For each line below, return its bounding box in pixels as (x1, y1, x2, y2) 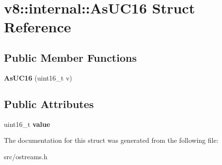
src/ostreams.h (4, 151, 48, 161)
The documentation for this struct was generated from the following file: (4, 135, 219, 145)
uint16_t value (4, 119, 50, 129)
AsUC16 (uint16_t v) (4, 72, 72, 82)
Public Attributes (4, 96, 94, 111)
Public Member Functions (4, 50, 137, 65)
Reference (4, 17, 71, 37)
